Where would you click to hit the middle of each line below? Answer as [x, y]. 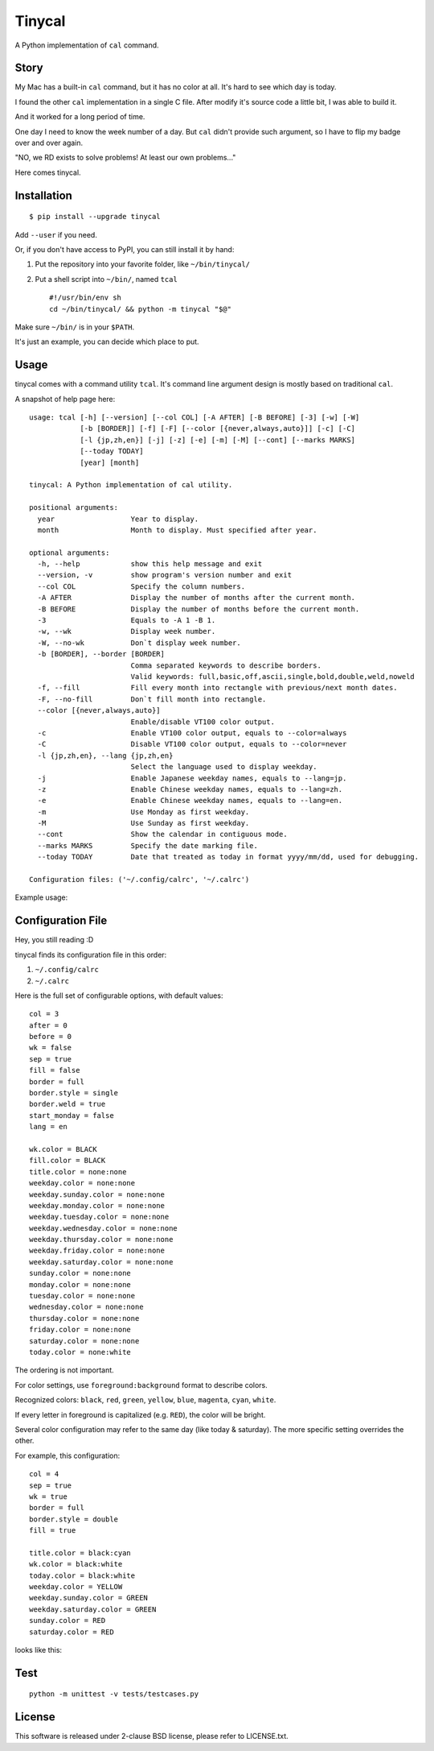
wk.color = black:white [76, 1564]
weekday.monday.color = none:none [97, 1205]
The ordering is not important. [64, 1370]
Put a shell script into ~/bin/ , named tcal [106, 279]
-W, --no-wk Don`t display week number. [139, 643]
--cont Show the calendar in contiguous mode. [163, 834]
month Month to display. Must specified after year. [177, 530]
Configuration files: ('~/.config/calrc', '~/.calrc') [139, 880]
